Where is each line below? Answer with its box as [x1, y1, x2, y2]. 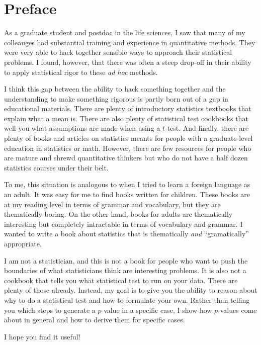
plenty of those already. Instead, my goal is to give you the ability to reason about [4, 285, 257, 295]
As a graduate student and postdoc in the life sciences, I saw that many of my [4, 27, 245, 38]
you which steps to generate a [4, 304, 96, 315]
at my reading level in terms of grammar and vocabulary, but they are [4, 199, 221, 209]
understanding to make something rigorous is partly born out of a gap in [4, 93, 228, 104]
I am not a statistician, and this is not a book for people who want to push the [4, 255, 248, 266]
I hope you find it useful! [4, 331, 80, 341]
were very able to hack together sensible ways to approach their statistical [4, 47, 232, 57]
